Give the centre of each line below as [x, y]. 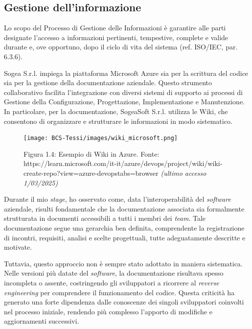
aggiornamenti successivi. [42, 321]
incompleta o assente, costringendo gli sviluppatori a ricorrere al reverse [112, 282]
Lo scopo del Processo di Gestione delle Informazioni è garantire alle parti [115, 28]
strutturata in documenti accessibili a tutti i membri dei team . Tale [105, 218]
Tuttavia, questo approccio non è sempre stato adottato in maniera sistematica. [123, 263]
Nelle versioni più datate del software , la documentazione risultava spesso [114, 273]
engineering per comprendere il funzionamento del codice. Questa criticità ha [119, 292]
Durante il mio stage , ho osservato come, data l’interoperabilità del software [117, 199]
